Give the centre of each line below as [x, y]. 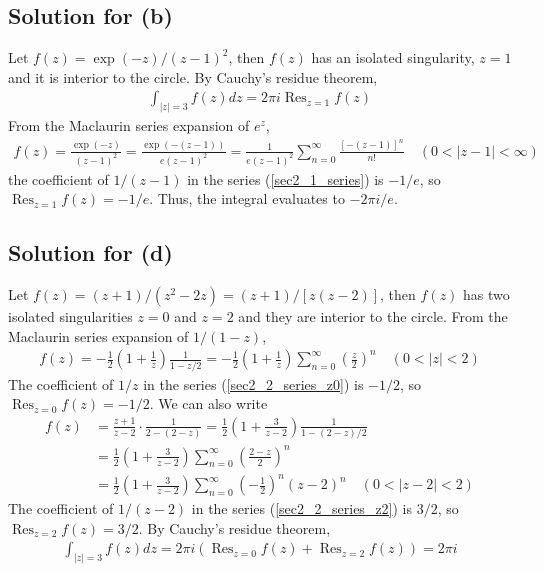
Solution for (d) [90, 252]
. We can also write [208, 403]
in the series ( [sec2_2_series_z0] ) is [253, 383]
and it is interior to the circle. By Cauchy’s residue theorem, [193, 76]
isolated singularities [70, 316]
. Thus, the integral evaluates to [247, 198]
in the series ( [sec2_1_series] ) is [285, 178]
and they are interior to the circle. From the [373, 316]
